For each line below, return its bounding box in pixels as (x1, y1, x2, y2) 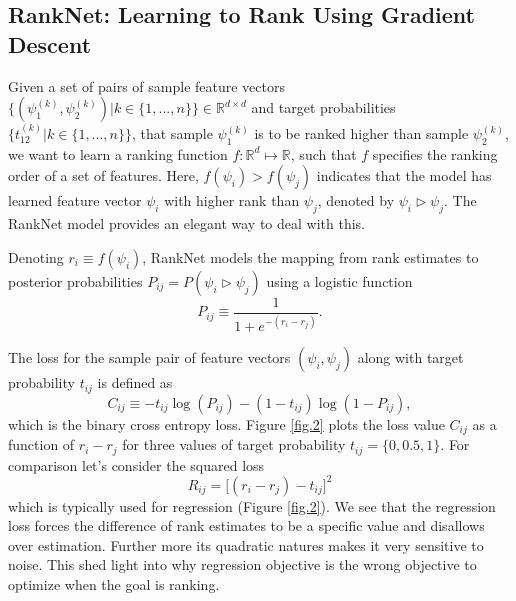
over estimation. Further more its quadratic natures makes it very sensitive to (8, 534, 484, 555)
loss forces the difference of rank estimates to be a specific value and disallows (8, 515, 485, 536)
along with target (357, 347, 464, 368)
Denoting (8, 246, 64, 267)
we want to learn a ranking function (8, 143, 228, 164)
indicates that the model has (316, 165, 492, 186)
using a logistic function (266, 270, 413, 291)
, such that (290, 143, 357, 164)
